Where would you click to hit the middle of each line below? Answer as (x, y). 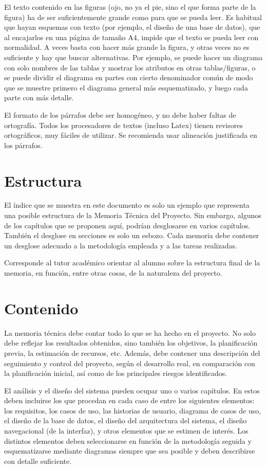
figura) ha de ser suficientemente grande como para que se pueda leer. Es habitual (133, 17)
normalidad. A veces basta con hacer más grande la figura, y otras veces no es (127, 47)
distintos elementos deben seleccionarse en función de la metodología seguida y (128, 440)
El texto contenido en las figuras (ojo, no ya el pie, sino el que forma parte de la (130, 7)
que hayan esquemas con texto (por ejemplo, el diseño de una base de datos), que (132, 27)
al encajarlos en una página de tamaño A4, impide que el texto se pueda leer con (131, 37)
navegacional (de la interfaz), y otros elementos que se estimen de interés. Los (126, 431)
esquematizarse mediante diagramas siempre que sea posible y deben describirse (130, 451)
